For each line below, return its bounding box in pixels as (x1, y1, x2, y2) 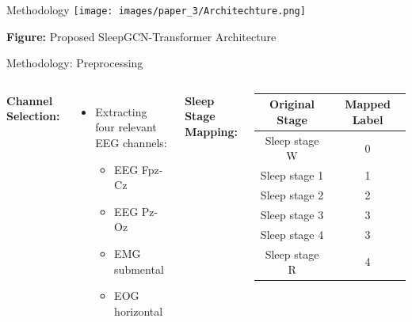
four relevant (95, 119, 157, 135)
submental (114, 260, 164, 277)
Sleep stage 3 (260, 206, 324, 222)
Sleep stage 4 (260, 225, 324, 242)
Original (269, 96, 315, 112)
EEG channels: (95, 134, 167, 151)
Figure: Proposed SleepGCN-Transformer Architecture (6, 28, 277, 44)
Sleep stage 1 (260, 167, 324, 184)
